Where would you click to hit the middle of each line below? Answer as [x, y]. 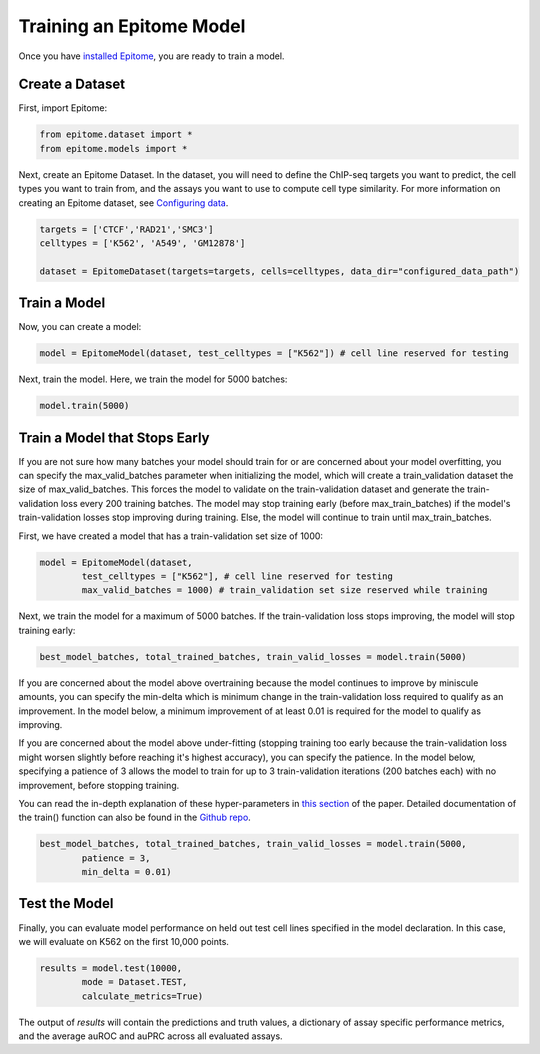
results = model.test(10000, [111, 968]
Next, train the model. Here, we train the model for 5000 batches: [153, 379]
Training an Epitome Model [132, 26]
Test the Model [66, 903]
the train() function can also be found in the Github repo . [135, 817]
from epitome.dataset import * [116, 134]
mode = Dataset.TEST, [134, 982]
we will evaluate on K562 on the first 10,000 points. [124, 941]
